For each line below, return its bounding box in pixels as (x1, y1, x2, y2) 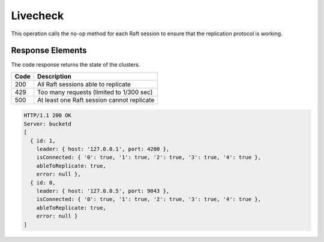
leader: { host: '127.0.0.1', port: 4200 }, (36, 146, 170, 152)
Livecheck (11, 9, 64, 22)
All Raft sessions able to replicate (37, 80, 131, 88)
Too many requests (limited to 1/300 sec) (37, 87, 153, 96)
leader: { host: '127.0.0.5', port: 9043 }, (36, 187, 170, 194)
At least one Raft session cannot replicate (37, 96, 155, 104)
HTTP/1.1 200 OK (23, 112, 72, 119)
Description (37, 72, 71, 80)
